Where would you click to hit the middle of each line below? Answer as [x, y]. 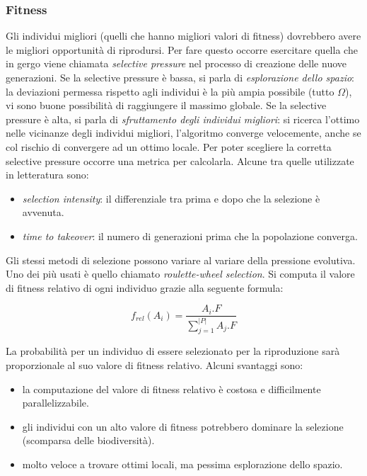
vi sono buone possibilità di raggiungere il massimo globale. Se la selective [166, 105]
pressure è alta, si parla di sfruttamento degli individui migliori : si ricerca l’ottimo [183, 119]
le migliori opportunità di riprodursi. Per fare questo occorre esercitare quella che [182, 49]
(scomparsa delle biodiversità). [88, 440]
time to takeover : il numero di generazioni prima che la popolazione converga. [190, 236]
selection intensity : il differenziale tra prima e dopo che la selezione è [171, 198]
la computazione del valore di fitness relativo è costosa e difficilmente [171, 389]
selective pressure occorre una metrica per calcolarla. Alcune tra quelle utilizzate [180, 160]
